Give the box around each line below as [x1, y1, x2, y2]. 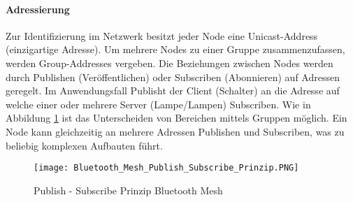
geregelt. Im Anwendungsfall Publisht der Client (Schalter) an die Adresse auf [6, 83, 340, 98]
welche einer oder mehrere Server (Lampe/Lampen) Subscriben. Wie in [6, 96, 311, 111]
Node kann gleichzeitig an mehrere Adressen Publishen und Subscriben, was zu [6, 124, 345, 138]
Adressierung [6, 1, 70, 16]
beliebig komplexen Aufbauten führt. [6, 138, 163, 152]
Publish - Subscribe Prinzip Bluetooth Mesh [34, 182, 223, 197]
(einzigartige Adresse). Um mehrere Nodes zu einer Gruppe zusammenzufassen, [6, 42, 345, 57]
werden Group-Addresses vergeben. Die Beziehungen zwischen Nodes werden [6, 55, 333, 70]
